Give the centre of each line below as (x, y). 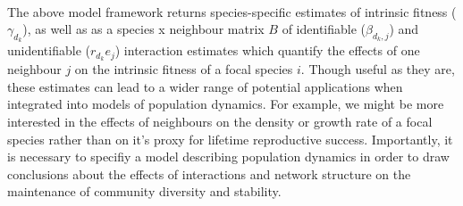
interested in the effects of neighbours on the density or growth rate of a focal (220, 122)
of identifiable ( (324, 29)
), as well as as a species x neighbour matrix (143, 29)
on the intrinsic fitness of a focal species (184, 69)
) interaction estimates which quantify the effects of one (267, 50)
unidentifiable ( (49, 50)
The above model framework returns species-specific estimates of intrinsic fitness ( (232, 11)
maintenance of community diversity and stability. (144, 191)
